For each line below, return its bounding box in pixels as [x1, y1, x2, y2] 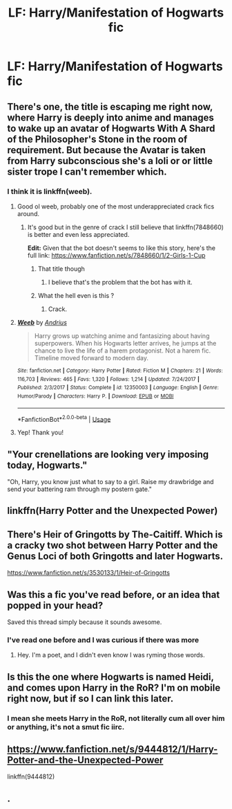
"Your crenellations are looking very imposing [7, 448, 209, 460]
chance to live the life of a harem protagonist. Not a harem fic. [34, 346, 211, 355]
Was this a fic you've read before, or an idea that [7, 589, 220, 601]
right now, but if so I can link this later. [7, 693, 174, 704]
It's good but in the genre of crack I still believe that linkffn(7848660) [27, 223, 224, 231]
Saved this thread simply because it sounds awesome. [7, 618, 162, 626]
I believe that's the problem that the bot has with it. [48, 278, 193, 286]
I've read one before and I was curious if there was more [7, 635, 200, 645]
